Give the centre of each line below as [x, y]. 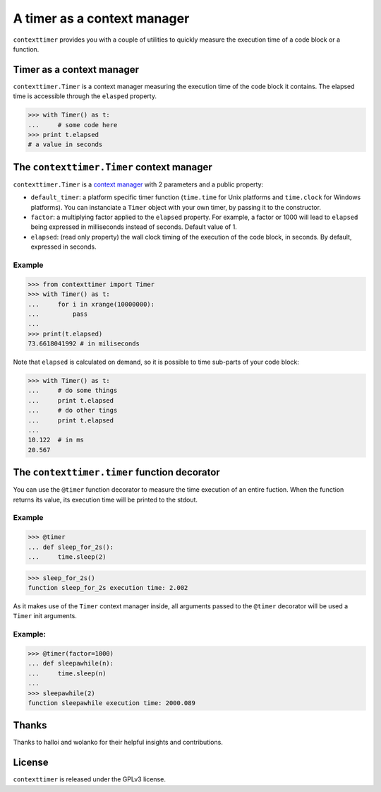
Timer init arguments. [45, 616]
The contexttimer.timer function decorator [116, 472]
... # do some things [73, 391]
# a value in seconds [65, 144]
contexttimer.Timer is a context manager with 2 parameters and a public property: [138, 184]
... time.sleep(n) [67, 673]
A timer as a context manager [101, 18]
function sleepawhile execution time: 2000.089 [111, 703]
